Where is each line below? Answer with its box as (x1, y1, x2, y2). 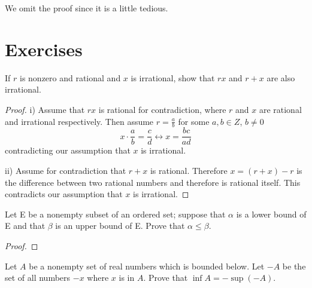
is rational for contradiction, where (98, 103, 226, 115)
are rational (259, 103, 302, 115)
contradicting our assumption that (5, 144, 131, 157)
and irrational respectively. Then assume (5, 115, 154, 127)
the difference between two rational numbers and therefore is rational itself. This (5, 176, 301, 188)
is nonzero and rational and (19, 71, 121, 84)
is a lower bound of (236, 207, 307, 220)
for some (178, 115, 210, 127)
